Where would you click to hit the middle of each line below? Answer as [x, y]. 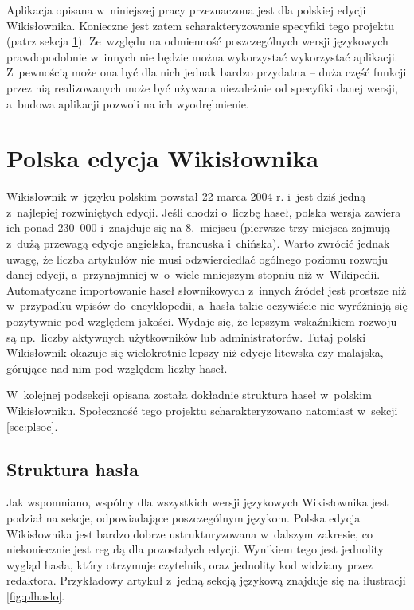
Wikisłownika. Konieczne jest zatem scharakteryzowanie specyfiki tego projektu [200, 25]
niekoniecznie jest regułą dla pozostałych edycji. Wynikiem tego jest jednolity [195, 549]
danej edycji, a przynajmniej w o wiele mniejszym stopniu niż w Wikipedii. [193, 274]
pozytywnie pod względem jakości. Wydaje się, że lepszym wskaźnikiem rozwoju [202, 321]
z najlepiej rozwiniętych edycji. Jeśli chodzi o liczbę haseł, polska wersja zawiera [204, 211]
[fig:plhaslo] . [36, 595]
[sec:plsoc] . [32, 426]
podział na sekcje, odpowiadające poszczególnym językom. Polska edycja [184, 517]
